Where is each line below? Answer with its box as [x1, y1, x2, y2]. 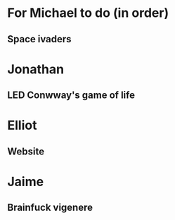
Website [7, 145, 44, 157]
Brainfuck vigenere [7, 202, 93, 214]
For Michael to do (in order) [7, 5, 169, 21]
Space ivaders [7, 33, 72, 45]
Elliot [7, 118, 37, 133]
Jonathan [7, 61, 65, 77]
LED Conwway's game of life [7, 90, 136, 102]
